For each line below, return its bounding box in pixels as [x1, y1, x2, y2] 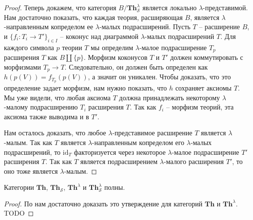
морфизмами [4, 61, 41, 72]
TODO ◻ [4, 208, 34, 218]
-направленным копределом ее [4, 21, 94, 32]
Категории [4, 182, 34, 192]
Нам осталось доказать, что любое [4, 128, 106, 138]
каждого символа [4, 42, 54, 52]
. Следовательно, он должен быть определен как [64, 61, 208, 72]
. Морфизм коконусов [83, 52, 148, 62]
